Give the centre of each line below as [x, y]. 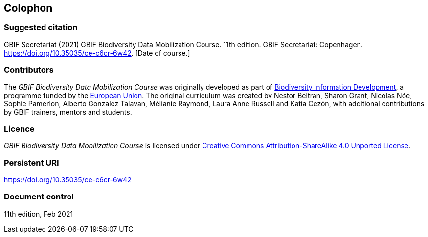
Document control [39, 197]
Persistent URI [32, 163]
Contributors [29, 70]
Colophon [28, 8]
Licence [19, 128]
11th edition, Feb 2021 [39, 214]
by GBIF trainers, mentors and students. [68, 112]
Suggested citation [41, 28]
